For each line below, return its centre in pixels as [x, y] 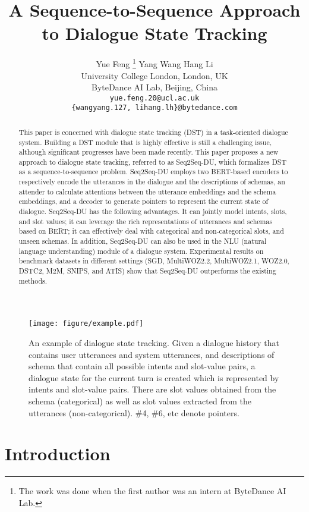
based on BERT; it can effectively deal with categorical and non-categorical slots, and [151, 231]
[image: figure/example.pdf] [86, 324]
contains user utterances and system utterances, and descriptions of [152, 354]
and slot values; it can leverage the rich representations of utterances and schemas [146, 221]
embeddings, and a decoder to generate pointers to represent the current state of [144, 201]
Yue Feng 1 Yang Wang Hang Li [154, 63]
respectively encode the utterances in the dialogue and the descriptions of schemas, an [152, 182]
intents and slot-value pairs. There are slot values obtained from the [152, 389]
